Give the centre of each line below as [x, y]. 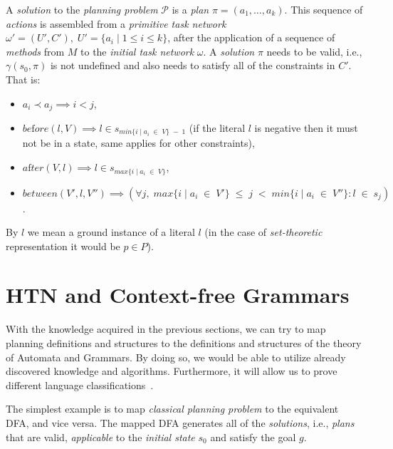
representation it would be [63, 246]
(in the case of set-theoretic [263, 232]
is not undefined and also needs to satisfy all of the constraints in [193, 65]
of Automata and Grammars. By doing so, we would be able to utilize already [176, 357]
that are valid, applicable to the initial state [100, 437]
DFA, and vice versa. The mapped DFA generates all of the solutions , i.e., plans [180, 422]
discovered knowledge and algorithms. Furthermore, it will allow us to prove [172, 371]
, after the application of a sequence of [251, 37]
